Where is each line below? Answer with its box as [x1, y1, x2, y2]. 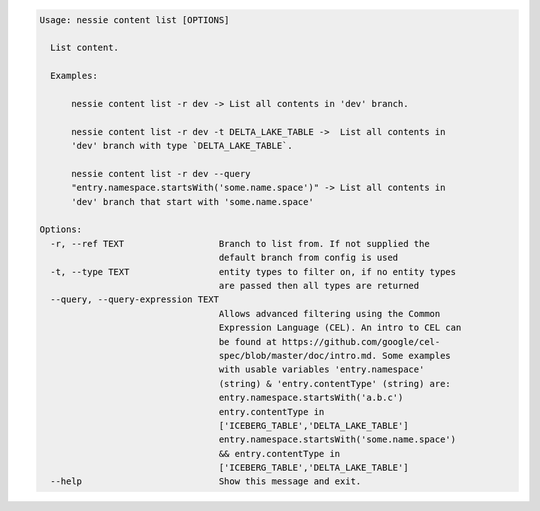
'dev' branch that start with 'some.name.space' [71, 196, 314, 207]
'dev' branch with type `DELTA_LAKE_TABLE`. [71, 140, 294, 152]
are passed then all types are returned [218, 280, 420, 292]
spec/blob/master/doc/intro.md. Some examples [218, 350, 452, 361]
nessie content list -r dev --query [71, 168, 251, 179]
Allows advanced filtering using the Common [218, 308, 441, 319]
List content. [50, 42, 120, 54]
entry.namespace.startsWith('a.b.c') [218, 392, 404, 404]
